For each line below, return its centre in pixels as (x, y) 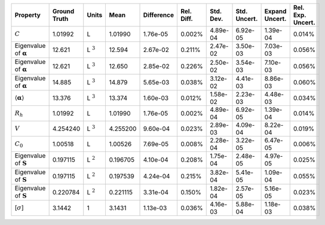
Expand (275, 11)
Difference (159, 15)
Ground (63, 11)
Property (28, 15)
